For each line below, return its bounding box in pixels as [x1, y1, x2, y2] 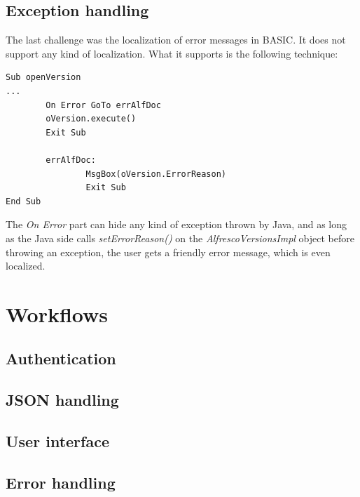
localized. [6, 258, 46, 273]
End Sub [6, 196, 41, 206]
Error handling [6, 471, 116, 493]
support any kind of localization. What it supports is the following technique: [6, 46, 338, 60]
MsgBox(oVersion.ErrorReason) [85, 168, 226, 179]
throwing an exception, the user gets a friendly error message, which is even [6, 244, 331, 259]
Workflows [6, 299, 109, 328]
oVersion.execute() [46, 114, 137, 124]
